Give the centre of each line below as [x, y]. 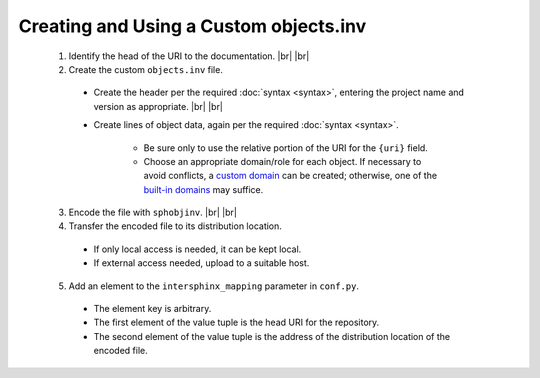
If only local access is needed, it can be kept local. [197, 249]
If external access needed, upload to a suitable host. [201, 263]
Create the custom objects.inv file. [146, 69]
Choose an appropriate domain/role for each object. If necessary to [282, 161]
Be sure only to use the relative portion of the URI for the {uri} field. [286, 147]
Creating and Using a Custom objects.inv [192, 26]
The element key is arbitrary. [152, 309]
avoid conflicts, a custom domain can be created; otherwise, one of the [290, 176]
